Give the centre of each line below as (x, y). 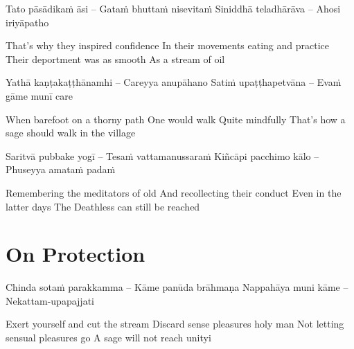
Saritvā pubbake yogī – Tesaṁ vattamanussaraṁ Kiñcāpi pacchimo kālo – (162, 155)
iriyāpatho (27, 22)
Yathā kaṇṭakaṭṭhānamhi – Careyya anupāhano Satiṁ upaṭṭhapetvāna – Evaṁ (174, 82)
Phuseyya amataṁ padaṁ (61, 169)
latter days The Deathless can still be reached (103, 206)
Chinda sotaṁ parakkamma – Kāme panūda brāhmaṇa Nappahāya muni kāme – (177, 287)
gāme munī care (39, 95)
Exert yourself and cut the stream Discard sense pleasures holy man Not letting (175, 324)
